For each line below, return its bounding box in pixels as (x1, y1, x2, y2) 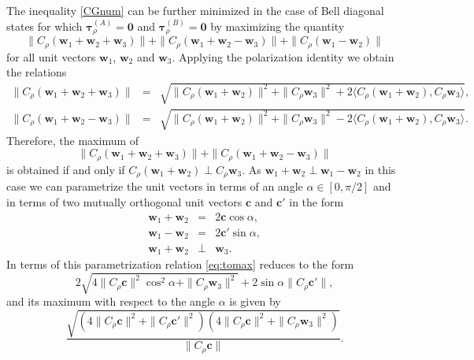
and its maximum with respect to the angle (6, 293, 216, 310)
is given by (229, 293, 281, 310)
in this (365, 161, 396, 177)
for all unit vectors (6, 48, 96, 65)
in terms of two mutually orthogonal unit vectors (6, 193, 243, 210)
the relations (6, 64, 67, 80)
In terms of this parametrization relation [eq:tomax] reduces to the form (6, 255, 354, 272)
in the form (289, 193, 344, 210)
